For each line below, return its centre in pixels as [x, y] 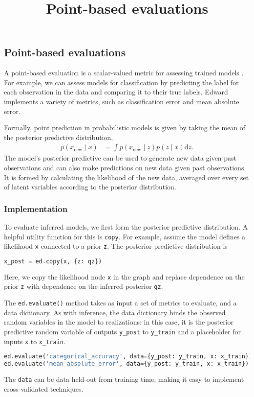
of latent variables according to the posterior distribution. [90, 187]
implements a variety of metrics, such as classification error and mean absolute [122, 101]
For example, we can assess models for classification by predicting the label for [121, 82]
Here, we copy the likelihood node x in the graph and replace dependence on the [124, 276]
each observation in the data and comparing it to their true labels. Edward [116, 92]
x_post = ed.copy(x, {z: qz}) [53, 261]
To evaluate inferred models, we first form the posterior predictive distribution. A [126, 226]
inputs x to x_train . [35, 341]
